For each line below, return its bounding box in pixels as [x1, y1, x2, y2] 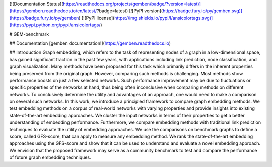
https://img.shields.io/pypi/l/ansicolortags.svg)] [114, 15, 213, 21]
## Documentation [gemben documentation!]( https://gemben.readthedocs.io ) [9, 40, 171, 46]
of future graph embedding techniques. [9, 154, 91, 160]
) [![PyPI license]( [79, 15, 115, 21]
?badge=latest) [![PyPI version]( [96, 8, 163, 14]
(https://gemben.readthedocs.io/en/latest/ [9, 8, 97, 14]
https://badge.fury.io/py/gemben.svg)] [162, 8, 243, 14]
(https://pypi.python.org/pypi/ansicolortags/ [9, 22, 101, 28]
